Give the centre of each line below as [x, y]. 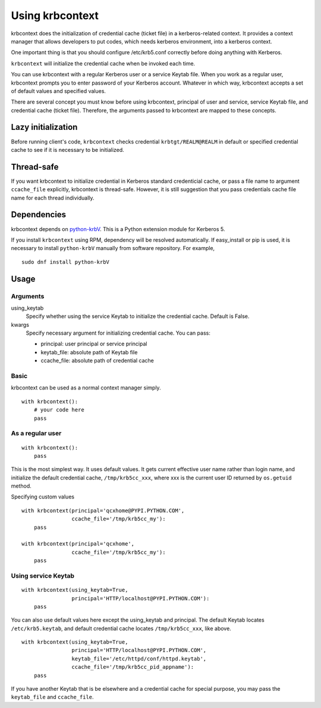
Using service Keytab [43, 576]
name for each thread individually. [53, 198]
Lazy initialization [44, 127]
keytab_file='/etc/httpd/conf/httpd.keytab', [139, 659]
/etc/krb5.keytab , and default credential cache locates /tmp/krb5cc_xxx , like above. [121, 628]
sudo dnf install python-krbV [66, 262]
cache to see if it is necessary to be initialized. [67, 149]
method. [21, 486]
